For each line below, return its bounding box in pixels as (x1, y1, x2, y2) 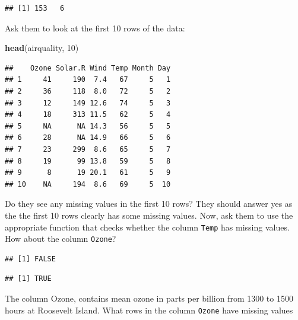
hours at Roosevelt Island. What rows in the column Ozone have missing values (5, 303, 293, 316)
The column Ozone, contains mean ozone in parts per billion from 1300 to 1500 (5, 292, 293, 304)
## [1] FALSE (5, 254, 56, 263)
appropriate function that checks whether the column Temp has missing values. (5, 220, 290, 233)
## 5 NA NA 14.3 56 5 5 (5, 121, 171, 130)
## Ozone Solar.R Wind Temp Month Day (5, 63, 171, 72)
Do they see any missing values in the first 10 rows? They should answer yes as (5, 197, 293, 210)
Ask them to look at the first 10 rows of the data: (5, 21, 185, 34)
